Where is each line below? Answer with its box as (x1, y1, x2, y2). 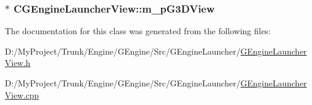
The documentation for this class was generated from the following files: (5, 25, 271, 37)
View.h (5, 56, 31, 69)
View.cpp (5, 88, 39, 101)
